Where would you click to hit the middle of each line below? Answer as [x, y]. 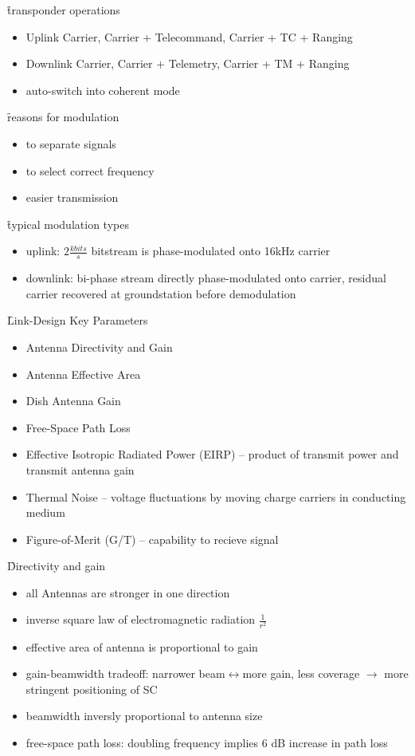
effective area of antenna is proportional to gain [142, 646]
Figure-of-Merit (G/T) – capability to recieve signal [152, 539]
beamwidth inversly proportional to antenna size [144, 716]
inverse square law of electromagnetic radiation [141, 619]
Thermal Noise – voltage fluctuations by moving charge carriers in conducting [216, 496]
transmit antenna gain [80, 469]
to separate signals [71, 143]
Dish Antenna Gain [73, 401]
